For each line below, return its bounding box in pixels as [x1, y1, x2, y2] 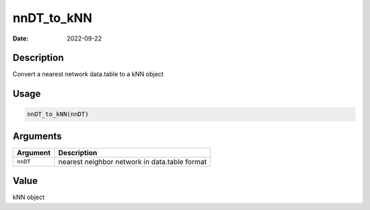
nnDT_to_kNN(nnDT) [27, 110, 89, 118]
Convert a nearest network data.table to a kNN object [12, 70, 164, 78]
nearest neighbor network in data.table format [58, 156, 207, 166]
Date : [12, 34, 29, 43]
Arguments [12, 130, 62, 142]
